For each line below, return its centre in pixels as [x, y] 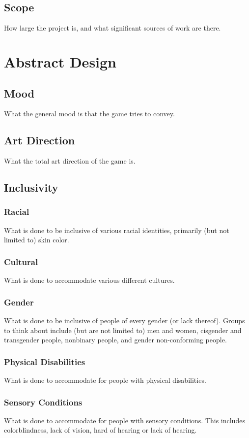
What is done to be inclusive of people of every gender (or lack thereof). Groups [124, 320]
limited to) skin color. [37, 240]
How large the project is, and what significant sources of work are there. [112, 28]
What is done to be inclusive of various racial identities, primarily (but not [117, 230]
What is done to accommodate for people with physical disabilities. [105, 380]
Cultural [21, 261]
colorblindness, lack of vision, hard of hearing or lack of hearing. [100, 430]
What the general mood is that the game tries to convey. [89, 114]
